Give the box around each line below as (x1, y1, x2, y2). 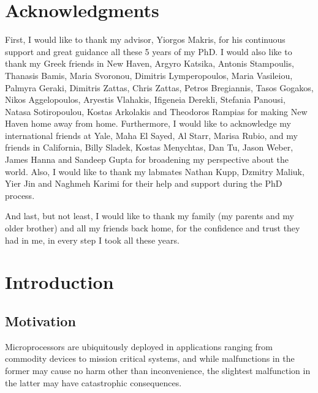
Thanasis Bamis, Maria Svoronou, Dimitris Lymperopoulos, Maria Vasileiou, (5, 69, 293, 81)
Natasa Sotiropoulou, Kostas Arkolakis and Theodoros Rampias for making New (5, 105, 308, 118)
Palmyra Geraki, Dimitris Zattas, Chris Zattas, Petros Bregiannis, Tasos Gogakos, (5, 81, 314, 94)
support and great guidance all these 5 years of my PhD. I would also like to (5, 45, 292, 58)
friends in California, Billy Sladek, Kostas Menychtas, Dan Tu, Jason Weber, (5, 141, 293, 154)
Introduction (5, 269, 114, 294)
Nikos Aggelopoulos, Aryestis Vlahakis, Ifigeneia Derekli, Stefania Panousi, (5, 93, 286, 106)
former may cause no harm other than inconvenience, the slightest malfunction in (5, 364, 311, 376)
